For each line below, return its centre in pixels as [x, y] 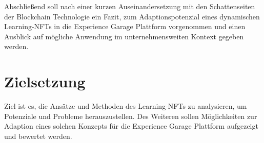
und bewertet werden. [38, 136]
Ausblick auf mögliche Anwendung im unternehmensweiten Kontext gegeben [124, 36]
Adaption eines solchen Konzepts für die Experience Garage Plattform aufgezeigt [131, 126]
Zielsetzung [45, 81]
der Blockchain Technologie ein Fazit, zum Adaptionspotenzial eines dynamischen [132, 16]
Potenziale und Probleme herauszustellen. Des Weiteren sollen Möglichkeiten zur [131, 116]
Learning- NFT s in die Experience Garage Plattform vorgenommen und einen [125, 26]
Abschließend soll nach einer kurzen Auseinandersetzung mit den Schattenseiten [130, 6]
